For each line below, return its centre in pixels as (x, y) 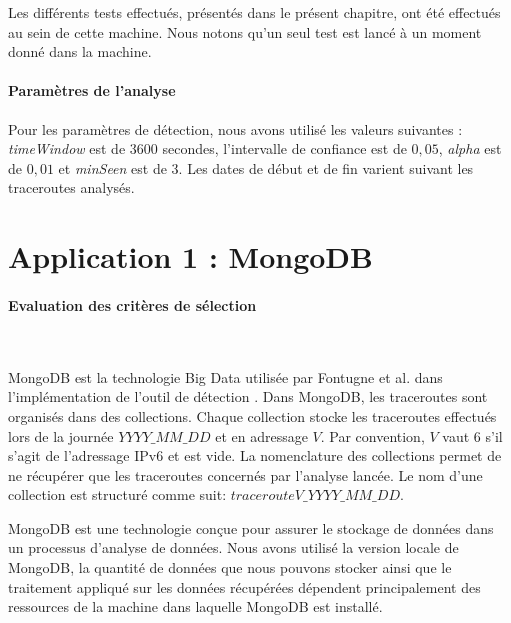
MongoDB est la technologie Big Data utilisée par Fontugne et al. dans (225, 376)
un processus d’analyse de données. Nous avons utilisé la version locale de (233, 547)
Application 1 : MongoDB (190, 256)
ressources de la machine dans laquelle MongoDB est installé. (195, 606)
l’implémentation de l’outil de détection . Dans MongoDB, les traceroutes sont (248, 396)
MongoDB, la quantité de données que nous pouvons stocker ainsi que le (230, 567)
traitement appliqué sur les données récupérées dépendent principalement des (244, 586)
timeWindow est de (67, 148)
